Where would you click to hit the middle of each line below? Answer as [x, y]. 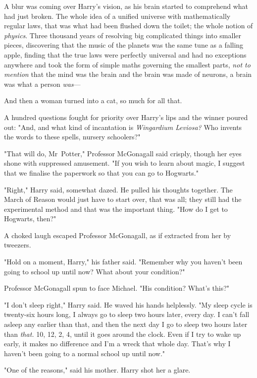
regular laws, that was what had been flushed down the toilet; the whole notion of [128, 26]
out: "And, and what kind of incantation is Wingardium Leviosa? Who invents [123, 127]
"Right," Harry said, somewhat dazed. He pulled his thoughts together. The [118, 189]
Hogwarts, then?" [30, 219]
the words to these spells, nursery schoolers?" [72, 137]
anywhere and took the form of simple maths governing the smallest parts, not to [127, 64]
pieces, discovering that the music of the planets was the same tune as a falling [124, 45]
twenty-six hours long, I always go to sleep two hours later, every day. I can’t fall [127, 314]
